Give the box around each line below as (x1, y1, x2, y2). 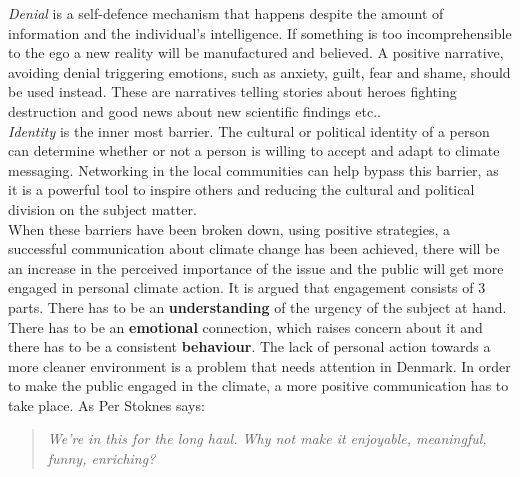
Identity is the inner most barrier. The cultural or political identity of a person (8, 120, 490, 141)
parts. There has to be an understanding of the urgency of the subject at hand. (8, 296, 507, 317)
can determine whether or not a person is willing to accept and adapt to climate (8, 140, 500, 161)
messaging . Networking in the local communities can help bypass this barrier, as (8, 159, 499, 180)
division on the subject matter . (8, 198, 197, 219)
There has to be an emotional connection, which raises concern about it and (8, 316, 483, 337)
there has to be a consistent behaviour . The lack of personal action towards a (8, 336, 491, 357)
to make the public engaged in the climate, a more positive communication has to (8, 375, 509, 396)
